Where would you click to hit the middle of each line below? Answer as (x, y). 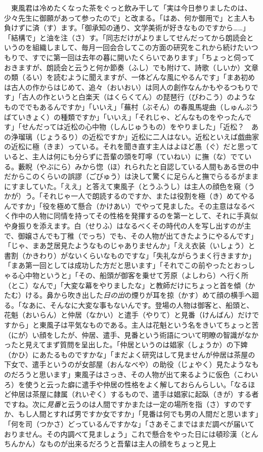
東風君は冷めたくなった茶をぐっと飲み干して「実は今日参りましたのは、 (131, 8)
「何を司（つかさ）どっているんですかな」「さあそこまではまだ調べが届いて (129, 423)
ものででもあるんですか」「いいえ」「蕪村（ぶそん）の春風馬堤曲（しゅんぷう (131, 106)
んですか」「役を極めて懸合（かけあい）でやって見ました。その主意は (119, 206)
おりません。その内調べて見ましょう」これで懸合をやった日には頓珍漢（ (124, 434)
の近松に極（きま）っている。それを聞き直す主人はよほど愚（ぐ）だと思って (131, 146)
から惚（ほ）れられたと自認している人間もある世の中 (170, 166)
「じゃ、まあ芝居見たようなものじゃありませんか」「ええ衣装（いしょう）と (130, 245)
